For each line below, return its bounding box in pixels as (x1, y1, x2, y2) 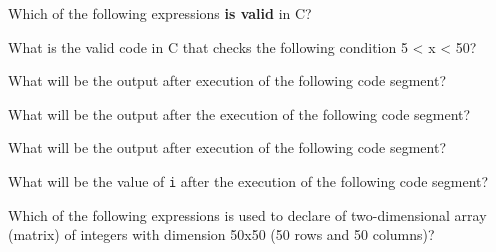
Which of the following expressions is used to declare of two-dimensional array (8, 204, 487, 225)
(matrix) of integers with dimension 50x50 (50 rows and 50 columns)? (8, 224, 435, 245)
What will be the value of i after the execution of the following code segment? (8, 170, 489, 191)
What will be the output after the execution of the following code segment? (8, 103, 471, 124)
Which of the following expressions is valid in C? (8, 3, 312, 23)
